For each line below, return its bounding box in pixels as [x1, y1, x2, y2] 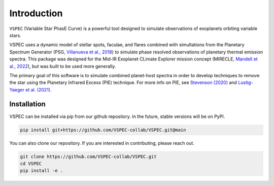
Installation [9, 100, 46, 109]
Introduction [9, 8, 63, 19]
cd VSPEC [20, 161, 42, 166]
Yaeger [9, 86, 25, 92]
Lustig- [237, 79, 253, 86]
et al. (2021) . [25, 86, 52, 92]
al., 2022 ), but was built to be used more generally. [9, 63, 116, 69]
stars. [9, 32, 21, 38]
